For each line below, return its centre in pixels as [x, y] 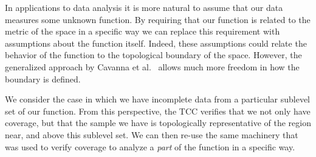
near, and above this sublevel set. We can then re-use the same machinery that [152, 134]
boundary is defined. [43, 78]
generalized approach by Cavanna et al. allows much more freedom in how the [152, 66]
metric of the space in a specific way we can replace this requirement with [143, 31]
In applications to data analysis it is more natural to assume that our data [144, 7]
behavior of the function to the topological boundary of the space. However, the [153, 55]
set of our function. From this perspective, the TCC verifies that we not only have [158, 111]
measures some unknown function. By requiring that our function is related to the [158, 19]
